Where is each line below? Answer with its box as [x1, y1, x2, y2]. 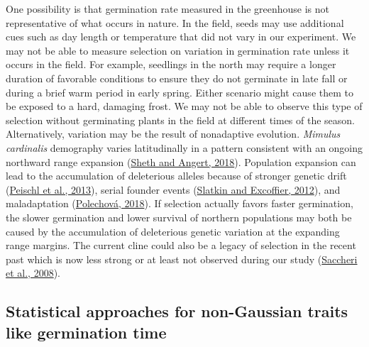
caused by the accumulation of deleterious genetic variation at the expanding [6, 224, 340, 238]
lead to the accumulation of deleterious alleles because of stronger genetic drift [6, 168, 347, 183]
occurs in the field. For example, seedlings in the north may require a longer [6, 57, 336, 72]
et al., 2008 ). [6, 265, 61, 280]
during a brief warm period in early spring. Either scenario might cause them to [6, 84, 353, 99]
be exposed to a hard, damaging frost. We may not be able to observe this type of [6, 99, 363, 114]
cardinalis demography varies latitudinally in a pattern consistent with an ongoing [6, 140, 363, 155]
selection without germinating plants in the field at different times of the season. [6, 112, 356, 127]
